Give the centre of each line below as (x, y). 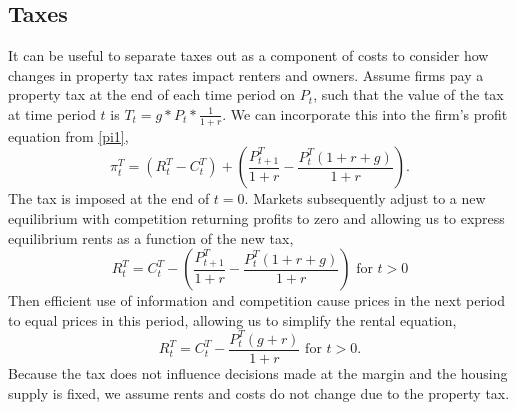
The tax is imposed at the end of (109, 198)
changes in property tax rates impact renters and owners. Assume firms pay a (246, 74)
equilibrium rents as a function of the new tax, (151, 237)
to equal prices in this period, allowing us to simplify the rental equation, (232, 319)
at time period (52, 113)
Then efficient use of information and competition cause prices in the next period (256, 300)
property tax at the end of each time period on (152, 94)
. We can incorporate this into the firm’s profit (365, 113)
